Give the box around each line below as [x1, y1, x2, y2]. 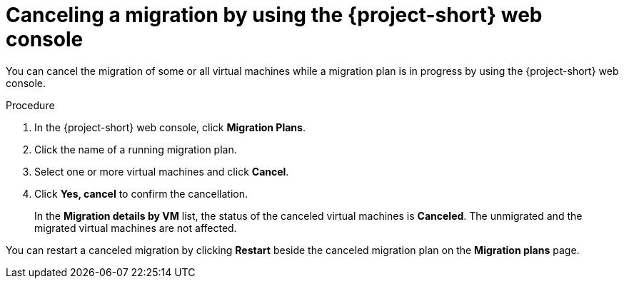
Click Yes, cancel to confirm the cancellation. [34, 187, 248, 200]
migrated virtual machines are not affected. [34, 221, 237, 234]
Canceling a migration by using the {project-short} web [6, 3, 543, 27]
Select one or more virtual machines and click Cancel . [34, 165, 289, 178]
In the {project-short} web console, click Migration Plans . [34, 121, 306, 133]
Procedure [6, 98, 55, 111]
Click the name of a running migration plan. [34, 143, 237, 156]
